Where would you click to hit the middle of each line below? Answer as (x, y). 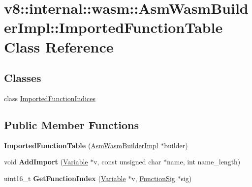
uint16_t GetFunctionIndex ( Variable (65, 178)
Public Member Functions (71, 124)
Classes (23, 78)
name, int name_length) (204, 162)
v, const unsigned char (127, 162)
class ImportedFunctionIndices (50, 98)
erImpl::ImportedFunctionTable (113, 27)
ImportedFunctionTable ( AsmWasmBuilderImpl (81, 145)
